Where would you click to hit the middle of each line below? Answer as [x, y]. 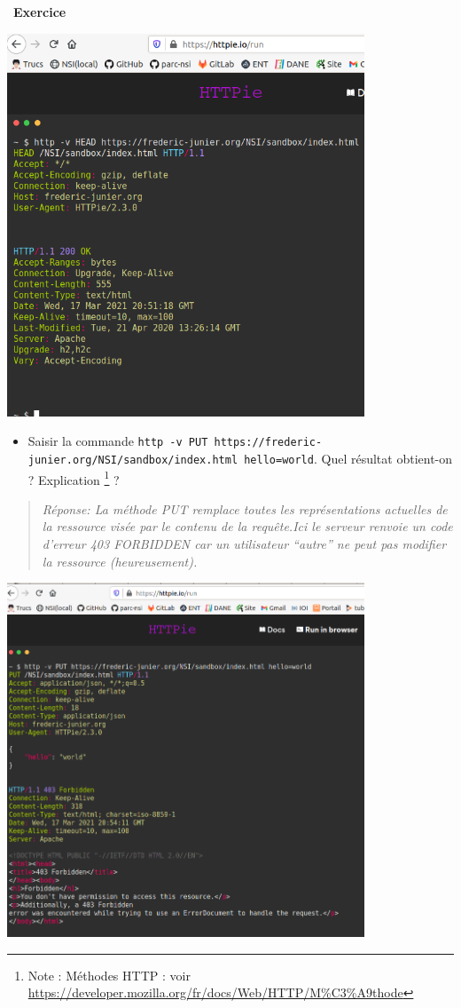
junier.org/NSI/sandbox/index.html [133, 460]
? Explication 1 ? [74, 478]
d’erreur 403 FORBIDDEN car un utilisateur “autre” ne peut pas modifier [244, 543]
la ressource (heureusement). [120, 561]
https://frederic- [268, 443]
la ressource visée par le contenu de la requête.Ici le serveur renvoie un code [247, 526]
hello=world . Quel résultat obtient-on [348, 458]
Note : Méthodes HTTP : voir [109, 975]
